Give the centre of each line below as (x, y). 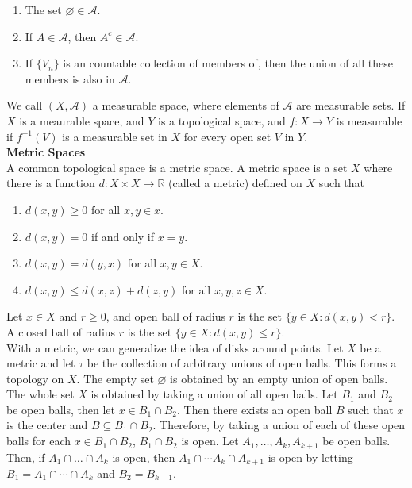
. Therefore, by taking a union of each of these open (279, 425)
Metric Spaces (46, 152)
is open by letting (310, 457)
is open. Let (210, 441)
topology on (35, 378)
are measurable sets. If (351, 105)
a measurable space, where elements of (186, 105)
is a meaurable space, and (82, 120)
